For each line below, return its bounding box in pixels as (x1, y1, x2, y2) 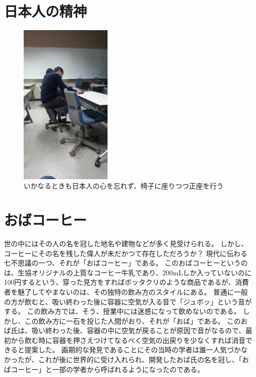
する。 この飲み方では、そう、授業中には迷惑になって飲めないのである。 (4, 306, 241, 316)
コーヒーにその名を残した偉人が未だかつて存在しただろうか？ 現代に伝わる (4, 248, 248, 258)
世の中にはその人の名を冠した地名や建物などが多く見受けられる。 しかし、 (4, 238, 248, 248)
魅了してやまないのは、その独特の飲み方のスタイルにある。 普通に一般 (17, 286, 248, 297)
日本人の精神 (4, 1, 87, 21)
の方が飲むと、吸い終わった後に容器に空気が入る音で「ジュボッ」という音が (4, 296, 252, 306)
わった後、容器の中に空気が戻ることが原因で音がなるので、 (52, 325, 246, 336)
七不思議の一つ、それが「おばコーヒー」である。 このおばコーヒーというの (4, 258, 248, 268)
